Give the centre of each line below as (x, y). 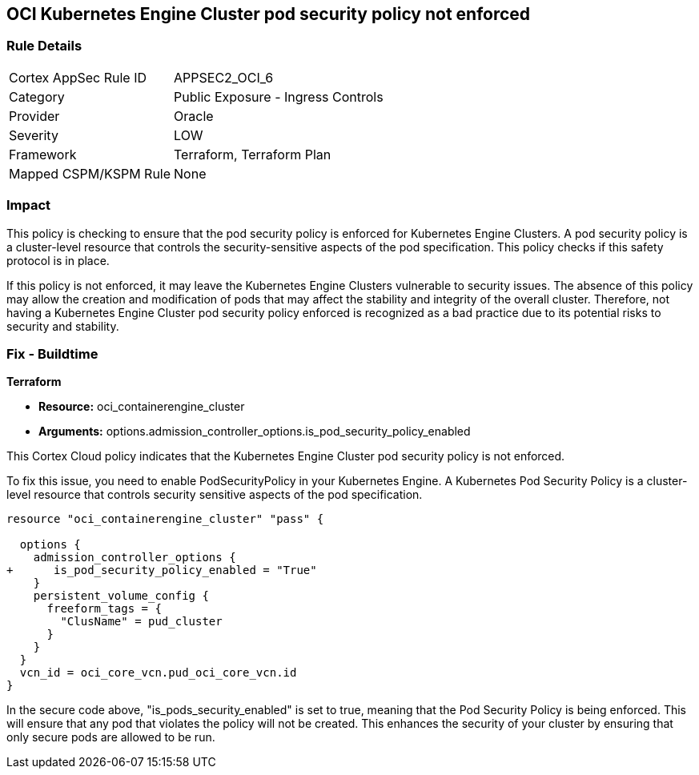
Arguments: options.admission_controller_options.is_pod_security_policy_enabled (255, 432)
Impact (29, 205)
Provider (34, 116)
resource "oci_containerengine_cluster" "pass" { (165, 519)
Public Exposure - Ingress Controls (279, 96)
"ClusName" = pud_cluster (141, 622)
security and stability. (63, 326)
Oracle (194, 116)
